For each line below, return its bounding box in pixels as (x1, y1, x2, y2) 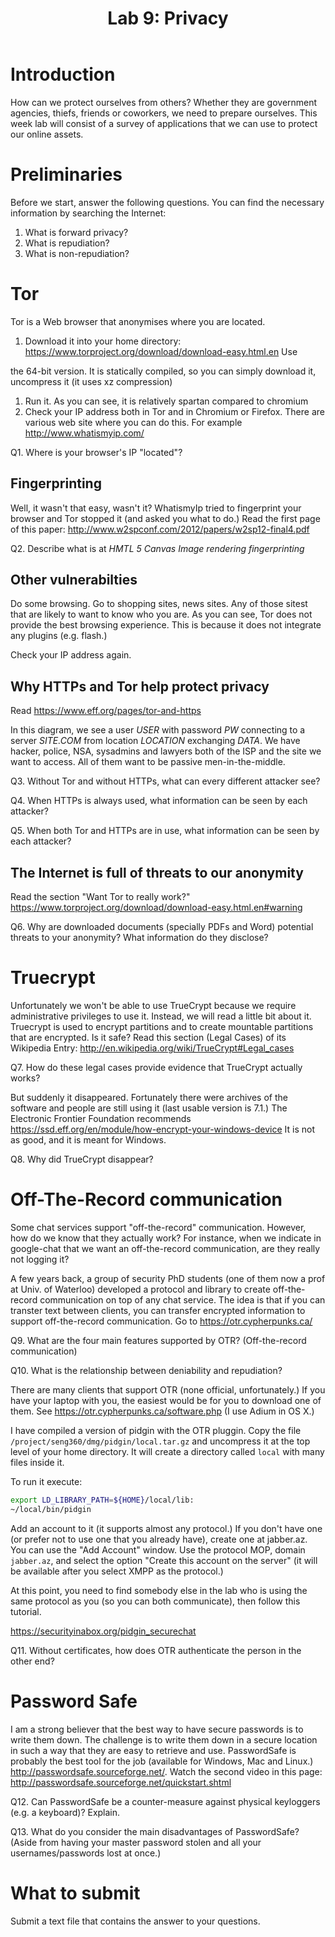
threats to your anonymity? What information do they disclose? (10, 932, 269, 944)
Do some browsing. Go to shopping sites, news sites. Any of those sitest (10, 598, 308, 610)
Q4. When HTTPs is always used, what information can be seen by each (10, 795, 308, 807)
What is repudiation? (24, 237, 110, 249)
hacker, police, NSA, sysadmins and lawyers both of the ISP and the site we (10, 745, 322, 757)
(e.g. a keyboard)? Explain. (10, 1806, 121, 1818)
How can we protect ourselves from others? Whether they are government (10, 96, 318, 108)
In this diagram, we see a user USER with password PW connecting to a (10, 724, 306, 736)
